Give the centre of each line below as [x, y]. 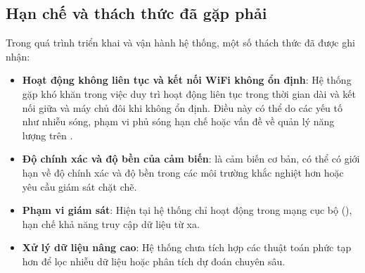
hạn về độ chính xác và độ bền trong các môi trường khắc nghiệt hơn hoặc [183, 172]
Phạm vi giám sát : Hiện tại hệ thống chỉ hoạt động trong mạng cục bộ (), [187, 210]
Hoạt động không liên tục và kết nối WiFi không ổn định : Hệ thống [187, 80]
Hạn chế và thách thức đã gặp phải [136, 13]
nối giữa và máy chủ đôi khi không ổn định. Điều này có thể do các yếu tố [182, 107]
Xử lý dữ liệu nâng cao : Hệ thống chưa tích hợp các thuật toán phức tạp [187, 247]
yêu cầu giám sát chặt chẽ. [79, 186]
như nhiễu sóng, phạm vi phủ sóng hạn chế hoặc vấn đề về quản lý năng [178, 121]
